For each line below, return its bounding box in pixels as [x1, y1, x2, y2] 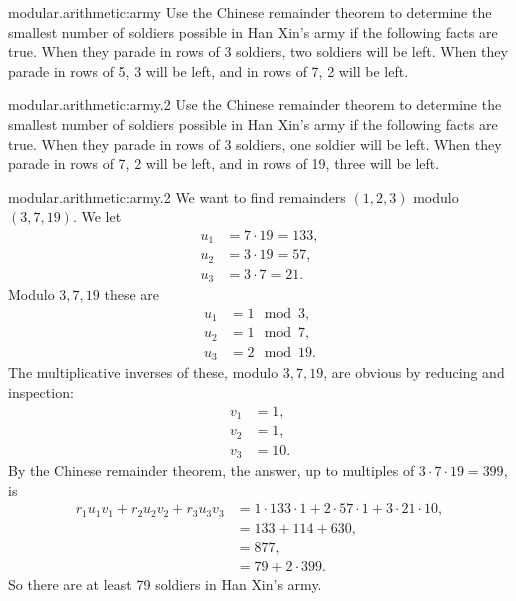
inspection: [8, 382, 74, 403]
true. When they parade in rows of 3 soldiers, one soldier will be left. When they [8, 133, 502, 154]
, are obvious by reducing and [323, 362, 505, 383]
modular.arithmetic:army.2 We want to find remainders [8, 186, 346, 207]
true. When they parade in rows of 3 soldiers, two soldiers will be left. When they [8, 41, 508, 62]
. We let [72, 206, 122, 227]
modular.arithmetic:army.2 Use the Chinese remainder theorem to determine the [8, 94, 502, 115]
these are [104, 284, 160, 305]
